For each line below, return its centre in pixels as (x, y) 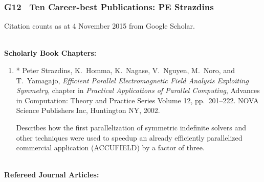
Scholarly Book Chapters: (50, 53)
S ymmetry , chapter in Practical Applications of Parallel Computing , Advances (138, 90)
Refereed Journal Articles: (52, 175)
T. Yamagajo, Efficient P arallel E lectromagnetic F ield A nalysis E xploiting (132, 80)
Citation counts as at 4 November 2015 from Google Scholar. (100, 26)
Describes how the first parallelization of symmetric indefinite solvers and (131, 127)
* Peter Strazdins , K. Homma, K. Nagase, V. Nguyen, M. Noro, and (125, 70)
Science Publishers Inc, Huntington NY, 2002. (88, 110)
